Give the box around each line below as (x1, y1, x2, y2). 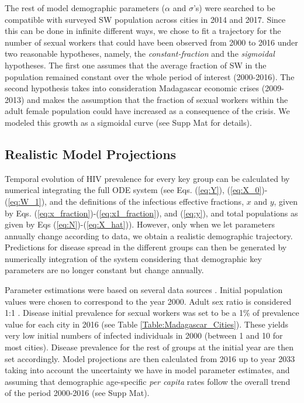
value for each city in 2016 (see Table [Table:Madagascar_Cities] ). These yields (5, 318, 288, 330)
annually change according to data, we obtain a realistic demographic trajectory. (5, 229, 293, 242)
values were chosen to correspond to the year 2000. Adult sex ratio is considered (5, 295, 292, 307)
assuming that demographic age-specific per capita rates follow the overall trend (5, 375, 291, 387)
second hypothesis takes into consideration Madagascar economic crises (5, 82, 260, 94)
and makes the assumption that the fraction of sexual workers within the (27, 93, 288, 105)
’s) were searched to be (193, 2, 275, 13)
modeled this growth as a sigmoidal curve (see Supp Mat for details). (5, 116, 252, 128)
